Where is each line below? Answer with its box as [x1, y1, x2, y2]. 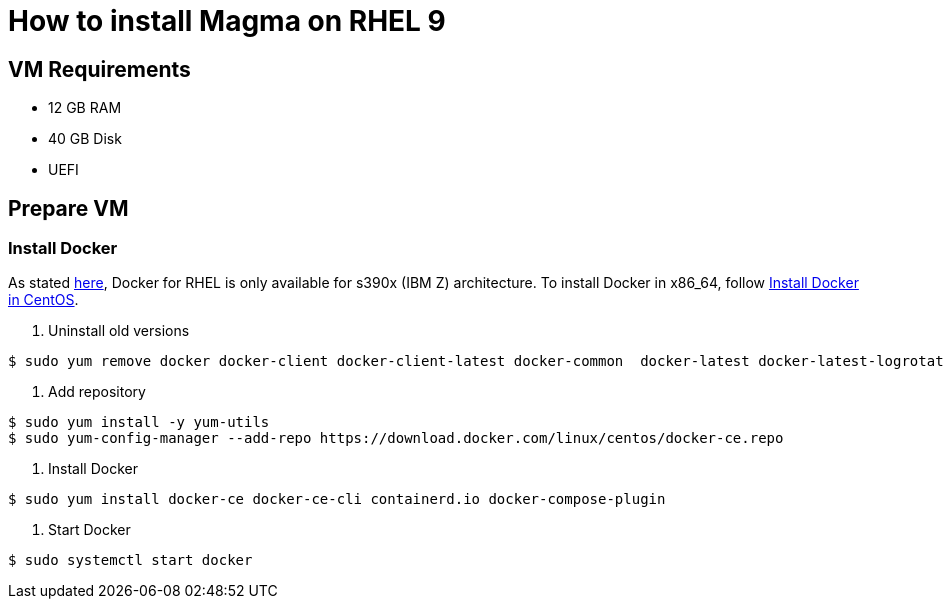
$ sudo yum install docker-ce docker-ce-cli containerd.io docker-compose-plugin [8, 491, 666, 508]
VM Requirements [8, 56, 191, 82]
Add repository [48, 383, 146, 401]
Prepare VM [8, 195, 129, 221]
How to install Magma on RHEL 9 [8, 4, 446, 38]
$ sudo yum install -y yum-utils [8, 414, 270, 431]
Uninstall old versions [48, 322, 190, 340]
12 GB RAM [48, 99, 122, 117]
